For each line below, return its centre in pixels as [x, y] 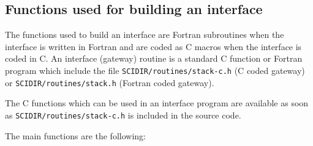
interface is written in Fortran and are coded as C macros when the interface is [153, 46]
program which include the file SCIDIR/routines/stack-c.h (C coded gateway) [155, 70]
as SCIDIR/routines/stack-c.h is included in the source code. [123, 115]
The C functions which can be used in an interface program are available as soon [157, 103]
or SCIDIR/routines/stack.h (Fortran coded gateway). [110, 82]
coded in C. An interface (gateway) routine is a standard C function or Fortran [154, 58]
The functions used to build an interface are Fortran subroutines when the [145, 35]
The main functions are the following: [75, 135]
